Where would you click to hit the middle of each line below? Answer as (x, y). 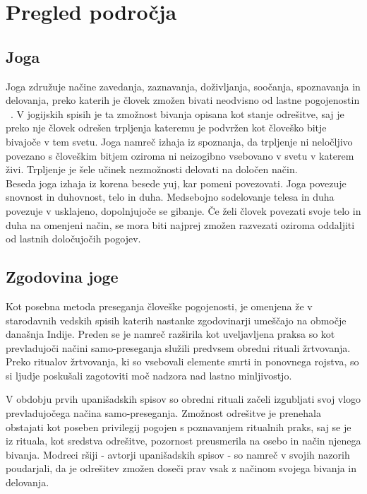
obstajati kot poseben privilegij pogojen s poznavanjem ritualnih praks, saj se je (179, 427)
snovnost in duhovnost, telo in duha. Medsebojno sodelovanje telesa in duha (170, 197)
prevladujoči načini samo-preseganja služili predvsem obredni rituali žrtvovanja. (178, 347)
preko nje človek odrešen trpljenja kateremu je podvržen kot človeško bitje (166, 128)
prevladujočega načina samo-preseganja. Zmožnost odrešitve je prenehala (163, 413)
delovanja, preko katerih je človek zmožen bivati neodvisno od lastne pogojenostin (183, 100)
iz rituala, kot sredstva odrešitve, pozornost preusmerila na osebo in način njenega (183, 441)
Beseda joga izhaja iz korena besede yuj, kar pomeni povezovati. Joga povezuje (176, 183)
